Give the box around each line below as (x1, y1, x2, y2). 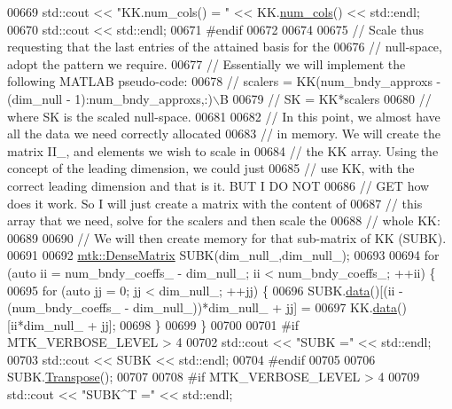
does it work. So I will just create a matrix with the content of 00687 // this (7, 193, 423, 212)
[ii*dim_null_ (7, 315, 83, 334)
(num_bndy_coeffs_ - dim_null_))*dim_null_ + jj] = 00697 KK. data (7, 298, 397, 317)
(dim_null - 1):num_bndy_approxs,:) (7, 89, 213, 107)
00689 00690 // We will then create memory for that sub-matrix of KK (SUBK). (7, 228, 447, 247)
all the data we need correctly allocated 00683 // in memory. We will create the (7, 124, 440, 143)
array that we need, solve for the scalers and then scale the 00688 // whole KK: (7, 211, 440, 230)
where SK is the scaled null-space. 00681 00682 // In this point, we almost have (7, 106, 440, 125)
